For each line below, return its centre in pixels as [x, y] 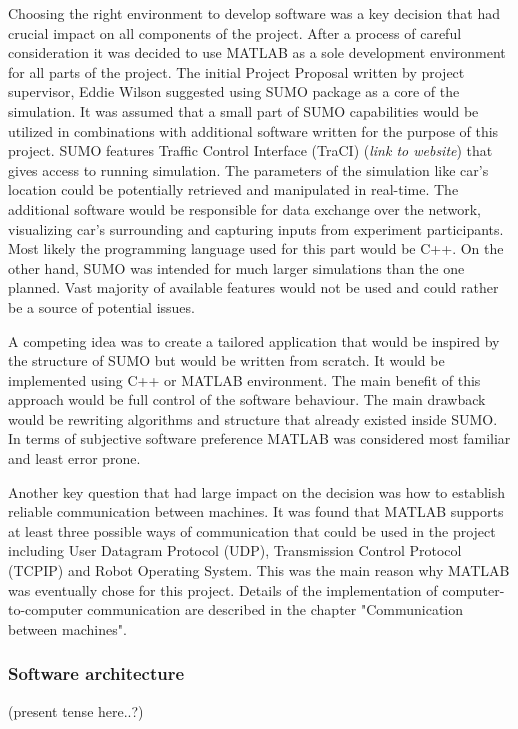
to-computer [45, 609]
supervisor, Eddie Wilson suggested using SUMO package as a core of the [234, 91]
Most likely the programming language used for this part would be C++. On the [256, 248]
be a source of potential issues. [101, 306]
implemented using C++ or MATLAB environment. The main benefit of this [244, 379]
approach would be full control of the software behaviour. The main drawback [247, 399]
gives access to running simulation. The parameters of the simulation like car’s [248, 169]
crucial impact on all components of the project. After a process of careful [235, 32]
